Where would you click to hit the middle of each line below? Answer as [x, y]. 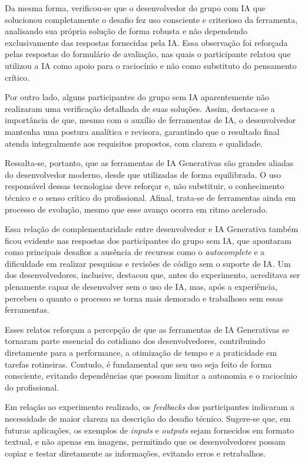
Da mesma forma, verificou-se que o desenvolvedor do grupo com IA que [135, 8]
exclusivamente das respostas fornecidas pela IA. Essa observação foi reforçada [146, 42]
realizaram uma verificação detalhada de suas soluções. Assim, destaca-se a [140, 108]
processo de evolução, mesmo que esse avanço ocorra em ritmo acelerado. [136, 209]
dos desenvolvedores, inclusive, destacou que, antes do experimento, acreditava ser [152, 275]
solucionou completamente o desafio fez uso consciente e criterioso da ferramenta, [151, 19]
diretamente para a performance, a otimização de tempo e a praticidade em [141, 353]
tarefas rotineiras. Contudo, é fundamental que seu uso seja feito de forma [138, 364]
